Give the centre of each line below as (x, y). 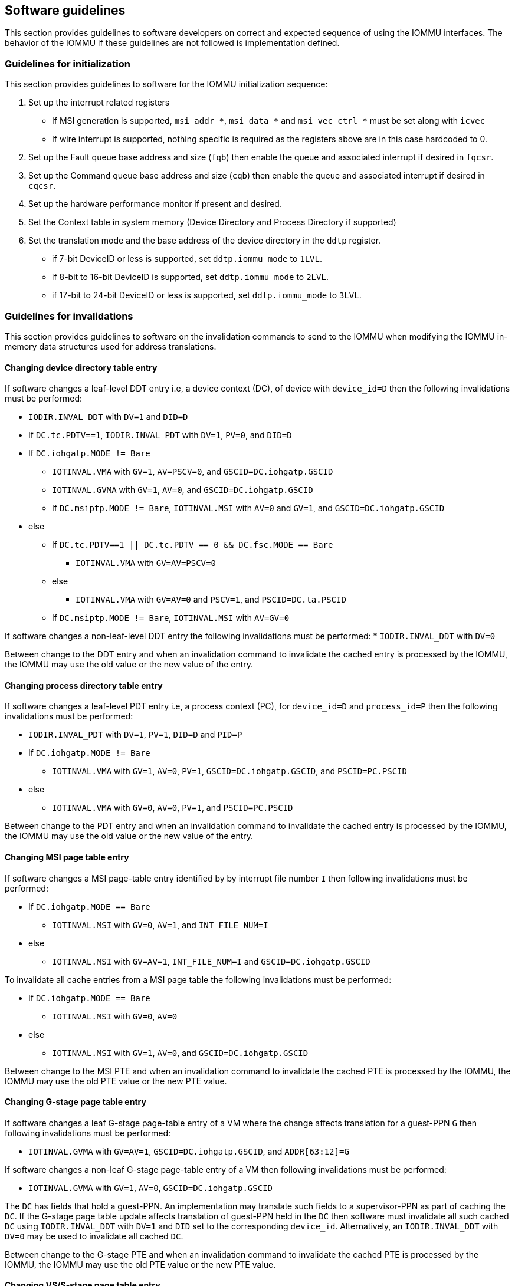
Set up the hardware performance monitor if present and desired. (155, 204)
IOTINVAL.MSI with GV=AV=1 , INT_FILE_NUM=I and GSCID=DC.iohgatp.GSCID (211, 961)
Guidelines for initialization (68, 63)
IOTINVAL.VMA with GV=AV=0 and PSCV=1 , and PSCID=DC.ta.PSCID (211, 600)
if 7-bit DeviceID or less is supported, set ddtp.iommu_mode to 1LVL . (187, 259)
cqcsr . (42, 186)
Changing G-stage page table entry (76, 1102)
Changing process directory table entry (84, 685)
